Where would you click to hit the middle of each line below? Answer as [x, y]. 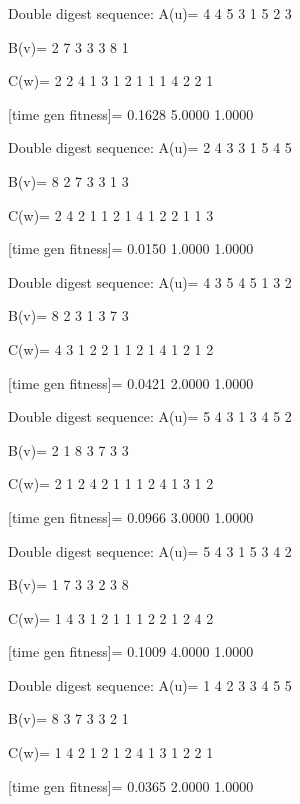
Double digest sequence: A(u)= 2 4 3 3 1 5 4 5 [150, 147]
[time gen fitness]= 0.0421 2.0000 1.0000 [131, 382]
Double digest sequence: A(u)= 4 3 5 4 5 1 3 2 [150, 281]
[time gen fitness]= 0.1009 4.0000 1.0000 [131, 651]
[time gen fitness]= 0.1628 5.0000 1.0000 [131, 113]
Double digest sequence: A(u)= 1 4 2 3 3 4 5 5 [150, 684]
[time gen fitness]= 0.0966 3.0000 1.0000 [131, 516]
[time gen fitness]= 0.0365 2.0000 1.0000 [131, 785]
